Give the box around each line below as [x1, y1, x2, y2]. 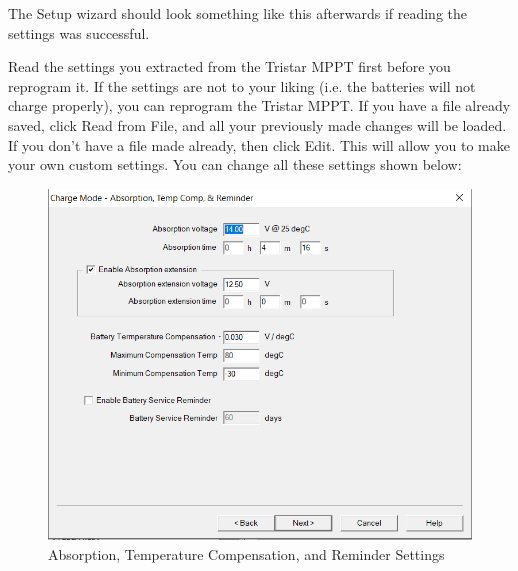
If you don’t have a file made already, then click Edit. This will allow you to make [8, 134, 510, 155]
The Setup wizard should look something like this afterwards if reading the [8, 3, 467, 23]
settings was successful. [8, 22, 150, 43]
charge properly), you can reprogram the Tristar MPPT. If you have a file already [8, 95, 511, 116]
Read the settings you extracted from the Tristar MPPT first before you [8, 56, 451, 77]
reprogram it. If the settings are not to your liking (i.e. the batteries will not [8, 75, 476, 96]
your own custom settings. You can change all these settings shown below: [8, 154, 462, 175]
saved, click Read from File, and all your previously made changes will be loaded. [8, 114, 507, 135]
